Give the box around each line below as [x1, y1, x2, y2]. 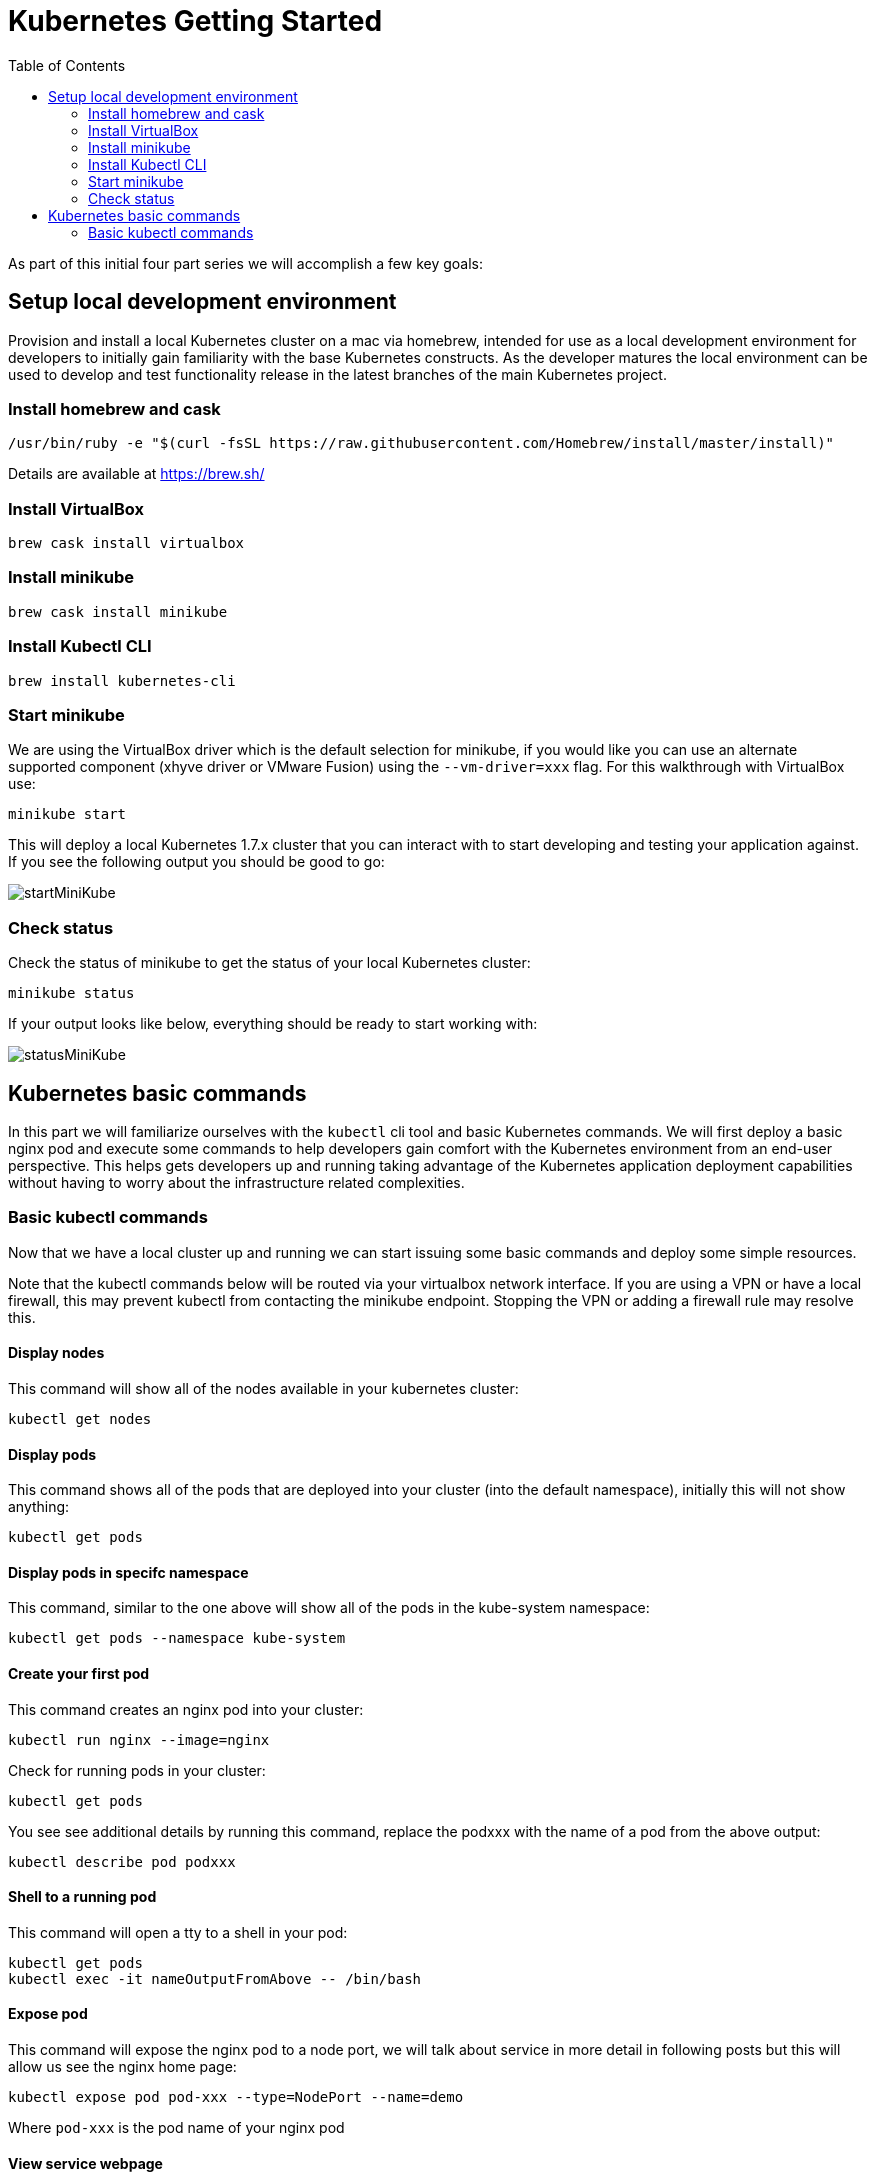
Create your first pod [8, 1664, 150, 1682]
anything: [8, 1498, 70, 1516]
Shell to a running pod [8, 1888, 157, 1906]
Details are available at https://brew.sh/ [8, 465, 265, 483]
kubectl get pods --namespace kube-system [8, 1630, 346, 1647]
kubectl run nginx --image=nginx [8, 1731, 270, 1748]
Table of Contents [8, 56, 126, 74]
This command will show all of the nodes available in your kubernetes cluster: [8, 1379, 519, 1397]
